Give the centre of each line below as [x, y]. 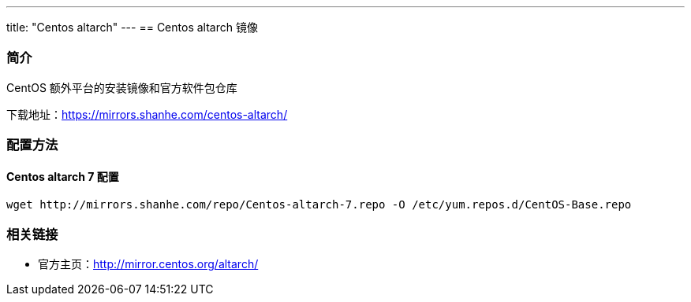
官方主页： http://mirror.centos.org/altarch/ [148, 264]
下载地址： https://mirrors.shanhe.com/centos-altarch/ [147, 114]
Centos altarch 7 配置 [63, 176]
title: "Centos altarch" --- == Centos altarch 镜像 [132, 27]
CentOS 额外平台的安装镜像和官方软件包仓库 [122, 87]
